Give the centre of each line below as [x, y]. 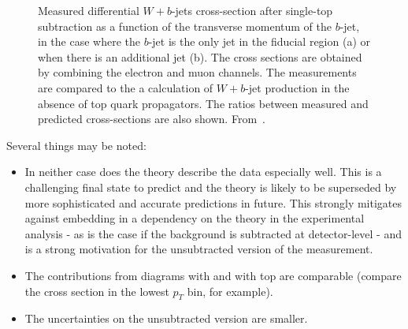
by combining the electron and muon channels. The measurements [197, 72]
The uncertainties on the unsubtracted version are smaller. [166, 318]
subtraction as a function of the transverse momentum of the [185, 26]
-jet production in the [297, 87]
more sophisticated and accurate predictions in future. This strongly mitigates [213, 202]
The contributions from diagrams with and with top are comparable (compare [213, 275]
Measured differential [89, 10]
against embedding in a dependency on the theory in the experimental [195, 218]
